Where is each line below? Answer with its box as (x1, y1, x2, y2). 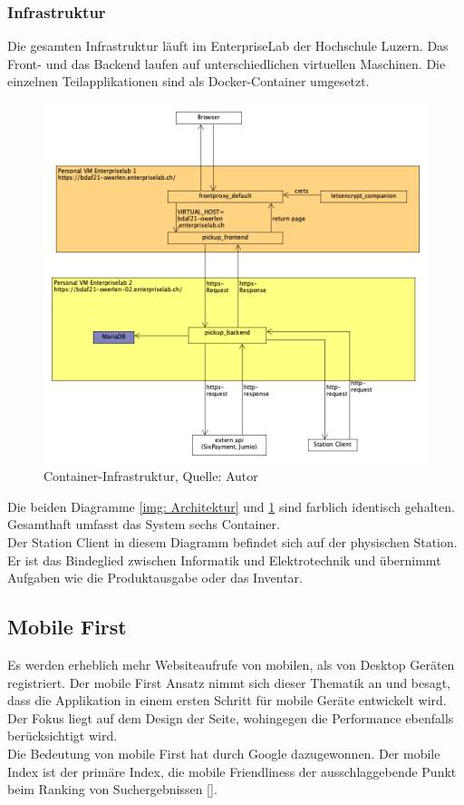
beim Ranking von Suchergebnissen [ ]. (7, 780, 217, 799)
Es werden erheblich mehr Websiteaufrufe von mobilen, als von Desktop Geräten (7, 655, 455, 673)
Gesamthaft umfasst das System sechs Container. (7, 515, 280, 534)
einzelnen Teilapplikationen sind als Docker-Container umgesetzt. (7, 72, 370, 91)
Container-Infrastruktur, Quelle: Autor (43, 466, 258, 486)
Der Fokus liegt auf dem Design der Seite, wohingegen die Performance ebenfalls (7, 708, 454, 727)
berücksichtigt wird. (7, 726, 118, 745)
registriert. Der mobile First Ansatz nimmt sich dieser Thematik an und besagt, (7, 672, 451, 692)
